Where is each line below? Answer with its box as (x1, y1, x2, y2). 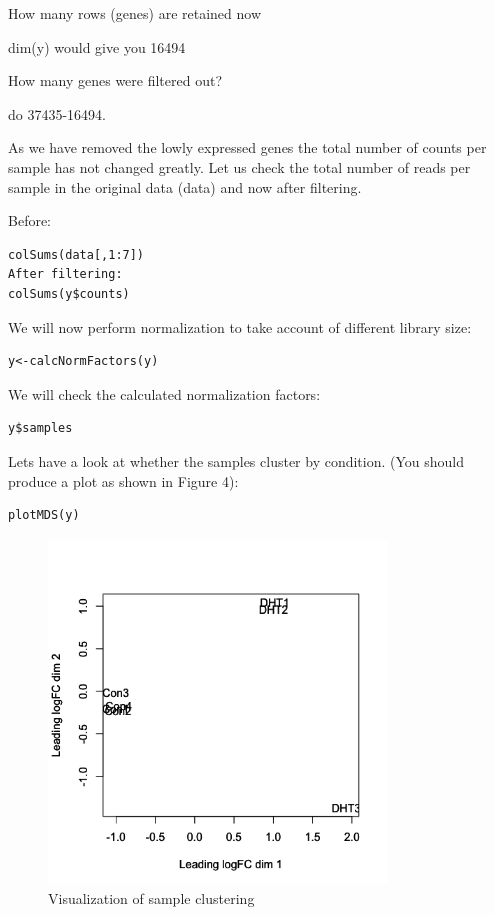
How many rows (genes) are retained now (8, 3, 262, 23)
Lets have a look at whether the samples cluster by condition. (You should (8, 450, 465, 471)
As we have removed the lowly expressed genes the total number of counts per (8, 137, 487, 158)
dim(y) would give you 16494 (8, 36, 186, 57)
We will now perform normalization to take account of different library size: (8, 316, 472, 337)
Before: (8, 210, 52, 231)
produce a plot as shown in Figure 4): (8, 470, 239, 491)
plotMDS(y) (8, 508, 80, 523)
